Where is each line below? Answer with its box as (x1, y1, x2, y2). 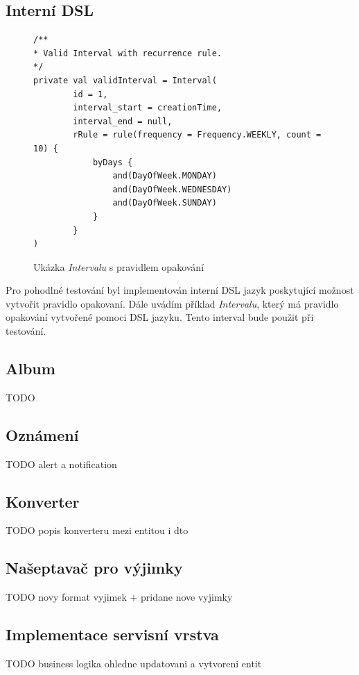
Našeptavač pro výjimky (6, 557, 183, 578)
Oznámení (6, 424, 79, 445)
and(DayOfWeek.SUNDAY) (112, 198, 217, 208)
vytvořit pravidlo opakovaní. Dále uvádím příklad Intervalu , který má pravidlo (6, 296, 339, 310)
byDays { (92, 157, 133, 167)
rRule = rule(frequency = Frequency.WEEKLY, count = (73, 130, 322, 140)
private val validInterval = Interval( (33, 75, 217, 85)
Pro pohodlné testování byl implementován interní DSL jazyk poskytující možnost (6, 283, 354, 297)
